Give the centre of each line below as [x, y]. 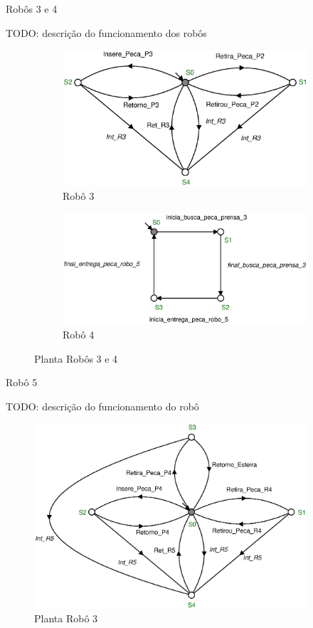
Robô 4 [79, 334]
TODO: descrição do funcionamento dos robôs [106, 32]
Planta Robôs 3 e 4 [76, 358]
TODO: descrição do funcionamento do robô [102, 406]
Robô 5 [22, 382]
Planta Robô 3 [66, 618]
